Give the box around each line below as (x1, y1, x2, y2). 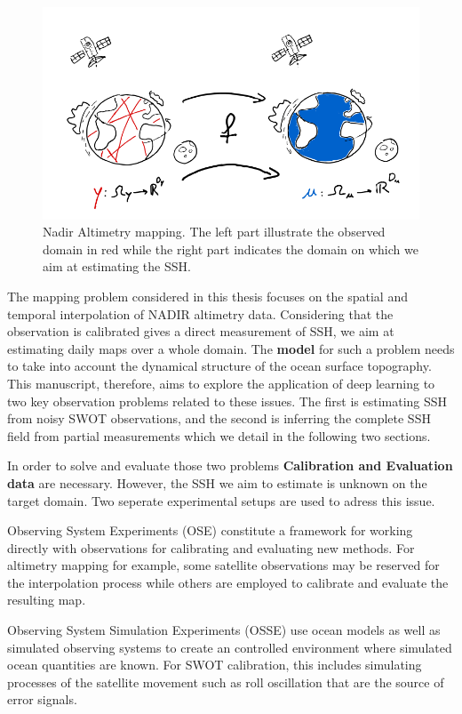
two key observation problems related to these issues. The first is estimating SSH (7, 391, 448, 410)
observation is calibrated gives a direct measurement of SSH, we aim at (7, 322, 394, 341)
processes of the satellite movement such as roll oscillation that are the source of (7, 672, 444, 691)
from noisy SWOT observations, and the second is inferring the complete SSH (7, 409, 431, 428)
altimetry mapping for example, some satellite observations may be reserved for (7, 556, 440, 574)
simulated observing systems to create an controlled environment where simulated (7, 638, 452, 656)
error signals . (7, 690, 77, 709)
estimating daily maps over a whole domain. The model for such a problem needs (7, 339, 455, 357)
